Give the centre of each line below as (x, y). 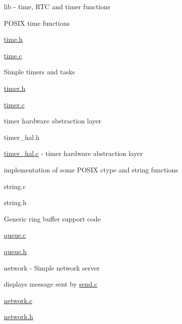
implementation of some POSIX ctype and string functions (91, 169)
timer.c (14, 104)
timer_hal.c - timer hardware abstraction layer (73, 153)
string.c (15, 186)
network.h (19, 316)
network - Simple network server (52, 267)
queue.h (15, 251)
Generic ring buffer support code (52, 218)
